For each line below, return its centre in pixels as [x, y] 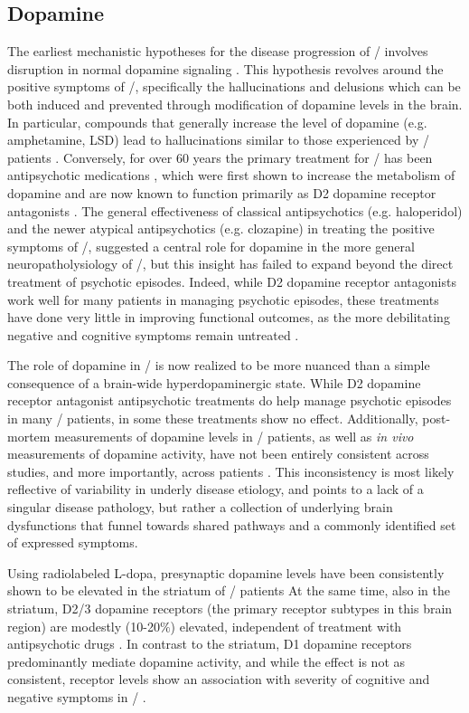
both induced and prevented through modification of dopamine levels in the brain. [235, 104]
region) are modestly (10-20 [84, 626]
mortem [29, 436]
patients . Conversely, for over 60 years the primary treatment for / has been [220, 157]
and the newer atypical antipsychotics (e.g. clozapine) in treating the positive [221, 228]
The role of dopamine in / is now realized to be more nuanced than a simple [219, 365]
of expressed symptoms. [73, 542]
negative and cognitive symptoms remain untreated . [153, 334]
